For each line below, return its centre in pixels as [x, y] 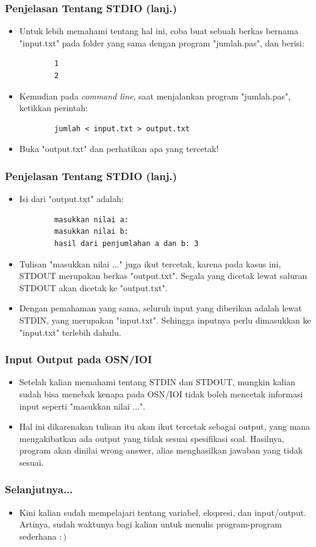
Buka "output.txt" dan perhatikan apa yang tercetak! [119, 149]
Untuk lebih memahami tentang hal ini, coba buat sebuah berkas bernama [159, 31]
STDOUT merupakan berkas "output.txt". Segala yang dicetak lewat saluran [163, 276]
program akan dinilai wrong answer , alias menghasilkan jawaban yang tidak [161, 450]
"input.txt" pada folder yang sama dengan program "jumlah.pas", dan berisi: [162, 42]
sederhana [38, 536]
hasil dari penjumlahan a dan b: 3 [127, 243]
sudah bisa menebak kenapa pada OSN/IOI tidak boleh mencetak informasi [161, 393]
